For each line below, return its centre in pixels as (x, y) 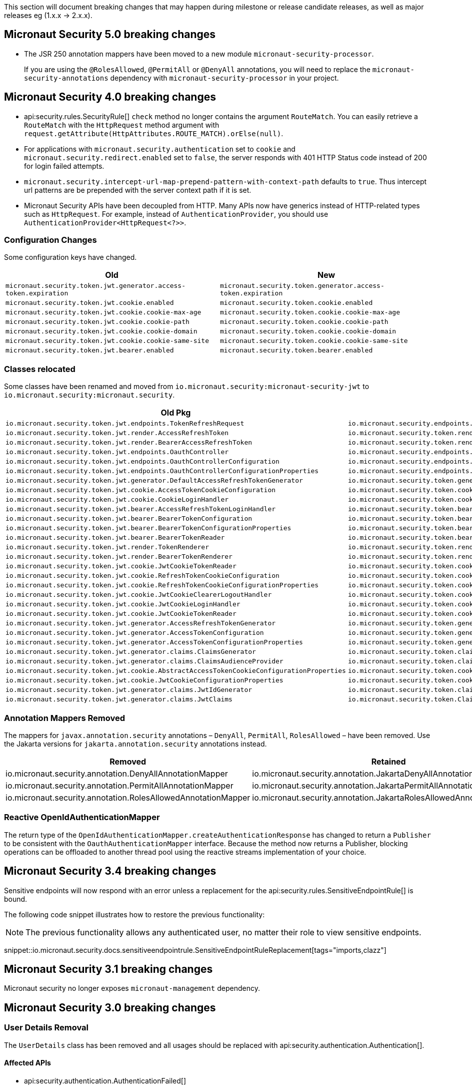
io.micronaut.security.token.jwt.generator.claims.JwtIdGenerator (129, 690)
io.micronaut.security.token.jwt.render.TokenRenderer (107, 547)
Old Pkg (176, 413)
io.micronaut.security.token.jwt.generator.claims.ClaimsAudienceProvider (144, 661)
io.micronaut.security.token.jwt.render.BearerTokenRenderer (119, 557)
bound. (16, 899)
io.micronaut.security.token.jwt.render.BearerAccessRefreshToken (129, 443)
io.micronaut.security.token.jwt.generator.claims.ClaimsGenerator (131, 652)
